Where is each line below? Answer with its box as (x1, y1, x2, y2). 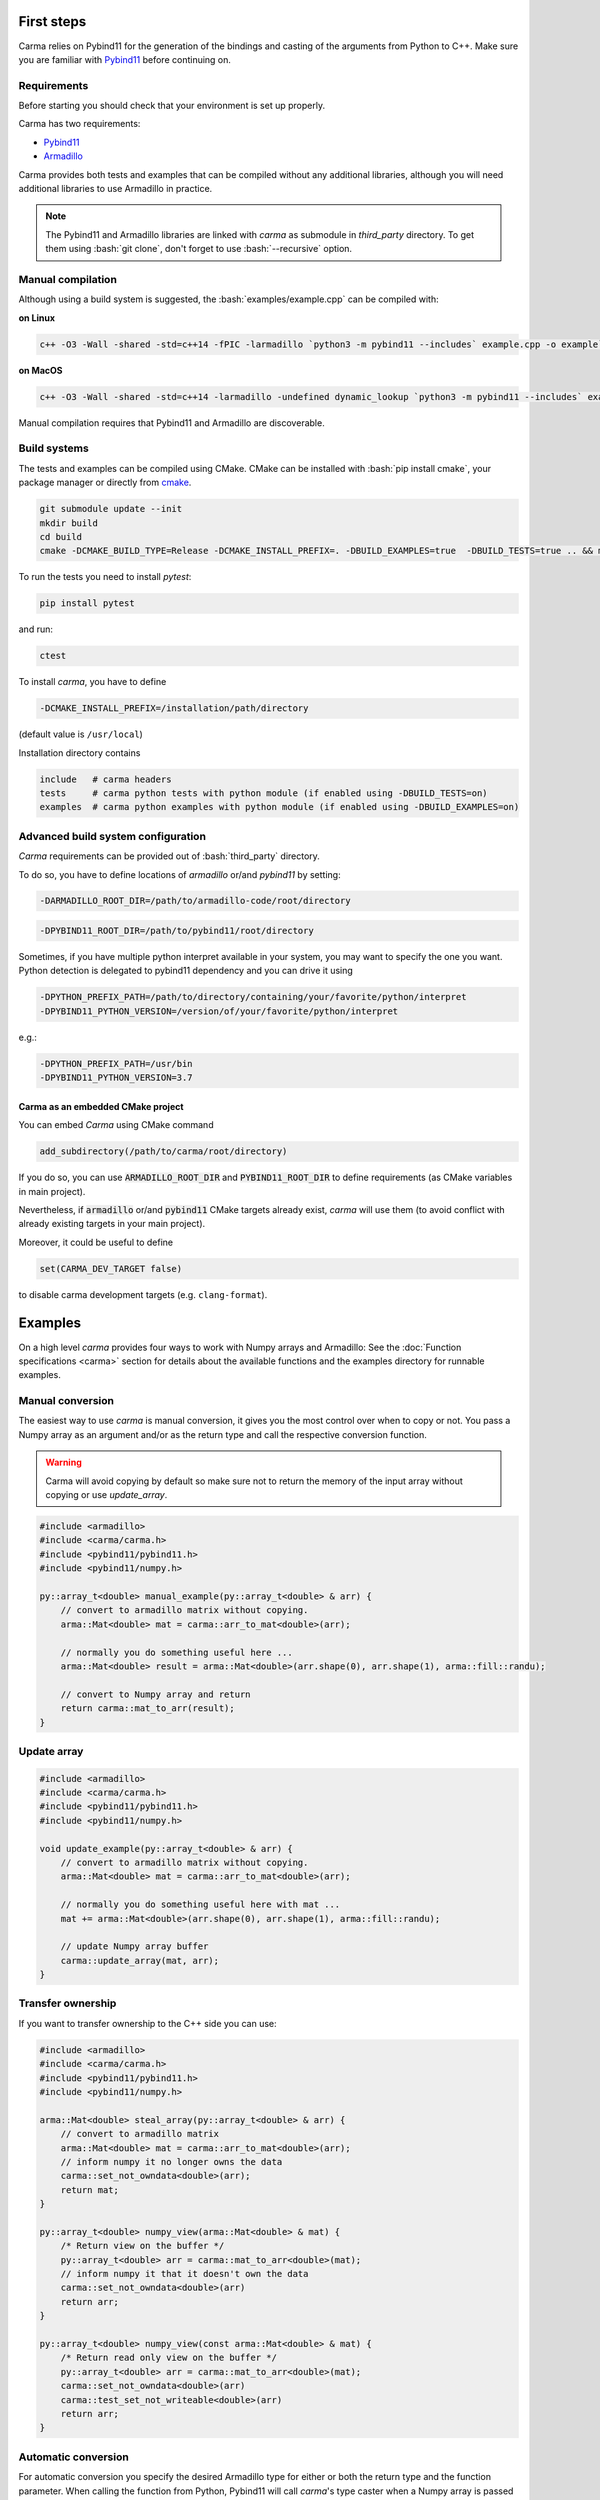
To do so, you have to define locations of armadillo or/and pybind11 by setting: (18, 868, 341, 880)
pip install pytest (39, 598, 135, 609)
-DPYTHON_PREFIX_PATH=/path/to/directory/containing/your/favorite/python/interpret (39, 991, 467, 1003)
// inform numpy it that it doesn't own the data (60, 2268, 309, 2280)
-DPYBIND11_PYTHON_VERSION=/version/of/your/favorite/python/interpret (39, 1005, 399, 1017)
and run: (18, 623, 54, 635)
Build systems (18, 441, 89, 455)
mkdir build (39, 517, 99, 529)
